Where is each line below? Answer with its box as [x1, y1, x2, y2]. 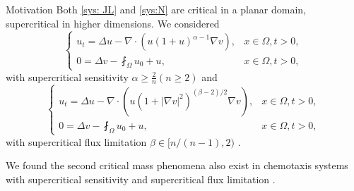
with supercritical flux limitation [6, 134, 147, 149]
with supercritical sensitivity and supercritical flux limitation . [6, 171, 276, 186]
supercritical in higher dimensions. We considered [6, 16, 220, 30]
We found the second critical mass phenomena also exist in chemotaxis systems [6, 158, 348, 173]
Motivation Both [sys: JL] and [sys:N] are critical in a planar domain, [6, 2, 306, 16]
